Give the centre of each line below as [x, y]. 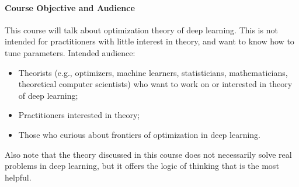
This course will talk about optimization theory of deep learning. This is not [141, 30]
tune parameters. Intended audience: [70, 52]
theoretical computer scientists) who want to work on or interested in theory [155, 84]
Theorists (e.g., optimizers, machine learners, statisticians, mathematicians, [153, 72]
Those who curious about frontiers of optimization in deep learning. [139, 134]
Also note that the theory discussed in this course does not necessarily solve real [148, 154]
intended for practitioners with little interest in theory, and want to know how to [149, 41]
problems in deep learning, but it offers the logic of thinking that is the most [142, 166]
